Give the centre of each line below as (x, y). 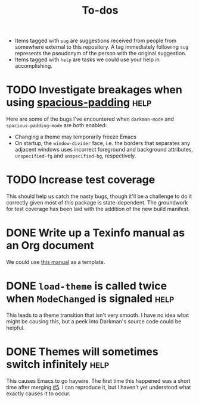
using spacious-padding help (79, 103)
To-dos (100, 10)
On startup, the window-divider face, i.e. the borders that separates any (102, 143)
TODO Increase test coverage (81, 180)
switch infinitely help (57, 365)
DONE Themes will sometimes (83, 352)
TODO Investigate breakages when (94, 90)
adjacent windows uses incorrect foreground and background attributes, (104, 150)
